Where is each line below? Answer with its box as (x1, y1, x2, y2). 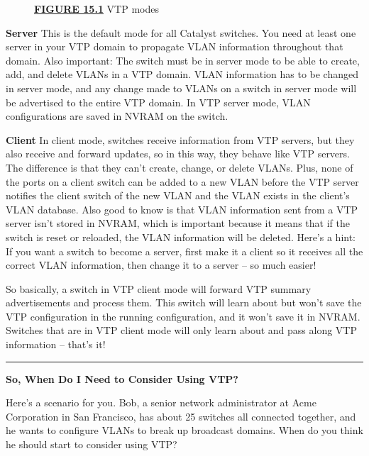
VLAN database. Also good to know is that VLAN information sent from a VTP (6, 201, 358, 216)
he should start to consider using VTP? (6, 437, 177, 452)
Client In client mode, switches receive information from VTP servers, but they (6, 132, 355, 147)
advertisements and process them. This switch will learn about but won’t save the (6, 295, 362, 310)
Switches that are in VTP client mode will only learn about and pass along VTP (6, 323, 357, 338)
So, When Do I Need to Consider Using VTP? (6, 371, 238, 386)
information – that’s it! (6, 337, 106, 352)
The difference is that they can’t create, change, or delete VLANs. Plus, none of (6, 160, 353, 174)
